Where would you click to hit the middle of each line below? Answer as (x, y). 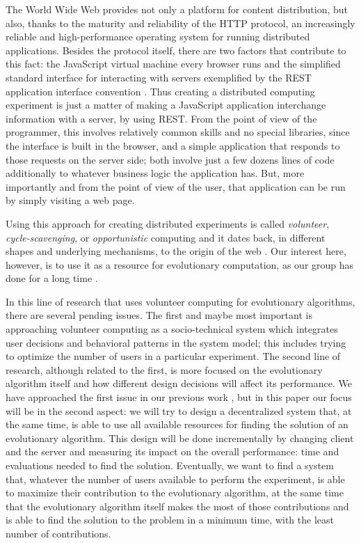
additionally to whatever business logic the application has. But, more (155, 173)
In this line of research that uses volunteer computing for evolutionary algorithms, (180, 301)
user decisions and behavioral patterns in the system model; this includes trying (176, 342)
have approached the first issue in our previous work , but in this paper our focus (179, 397)
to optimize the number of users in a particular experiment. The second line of (173, 356)
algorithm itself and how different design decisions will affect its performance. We (179, 383)
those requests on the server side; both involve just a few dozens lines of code (170, 159)
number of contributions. (58, 533)
